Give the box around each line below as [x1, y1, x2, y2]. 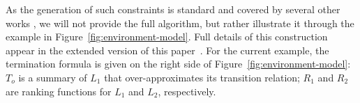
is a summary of [18, 70, 87, 84]
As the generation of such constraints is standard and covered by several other [6, 2, 340, 16]
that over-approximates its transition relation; [104, 70, 300, 84]
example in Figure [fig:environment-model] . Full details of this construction [6, 29, 328, 44]
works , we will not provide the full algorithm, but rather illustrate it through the [6, 15, 354, 30]
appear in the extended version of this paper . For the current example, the [6, 42, 329, 57]
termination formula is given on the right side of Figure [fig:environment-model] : [6, 56, 351, 71]
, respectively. [158, 84, 216, 98]
